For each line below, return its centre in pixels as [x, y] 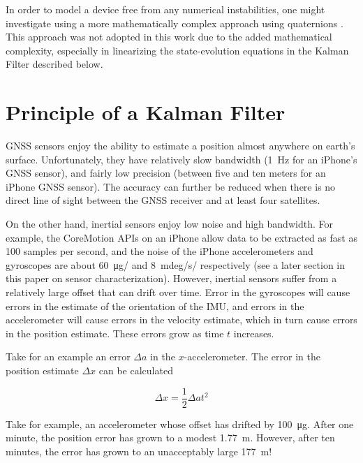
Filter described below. [54, 64]
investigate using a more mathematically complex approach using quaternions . [175, 23]
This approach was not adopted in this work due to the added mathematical [169, 37]
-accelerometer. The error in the [252, 357]
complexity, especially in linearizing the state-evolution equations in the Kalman [177, 50]
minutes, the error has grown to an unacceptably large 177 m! [139, 451]
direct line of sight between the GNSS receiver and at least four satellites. [163, 200]
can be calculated [136, 370]
